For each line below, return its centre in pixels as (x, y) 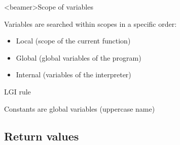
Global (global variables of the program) (79, 57)
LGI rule (17, 91)
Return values (42, 136)
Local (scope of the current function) (73, 41)
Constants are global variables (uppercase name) (80, 108)
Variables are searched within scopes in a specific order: (91, 23)
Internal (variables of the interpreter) (74, 75)
